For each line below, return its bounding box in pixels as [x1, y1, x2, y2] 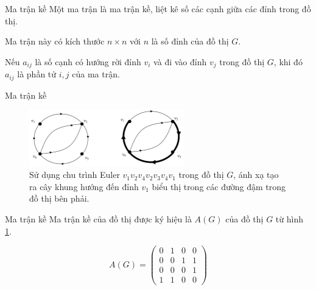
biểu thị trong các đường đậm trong [152, 180, 286, 193]
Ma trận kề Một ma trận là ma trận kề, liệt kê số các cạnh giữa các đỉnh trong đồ [5, 2, 311, 15]
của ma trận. [72, 68, 120, 80]
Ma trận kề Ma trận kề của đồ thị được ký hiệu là [5, 213, 192, 225]
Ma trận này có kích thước [5, 35, 105, 48]
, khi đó [273, 55, 303, 68]
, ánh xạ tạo [233, 168, 279, 181]
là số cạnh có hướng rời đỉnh [35, 55, 141, 68]
